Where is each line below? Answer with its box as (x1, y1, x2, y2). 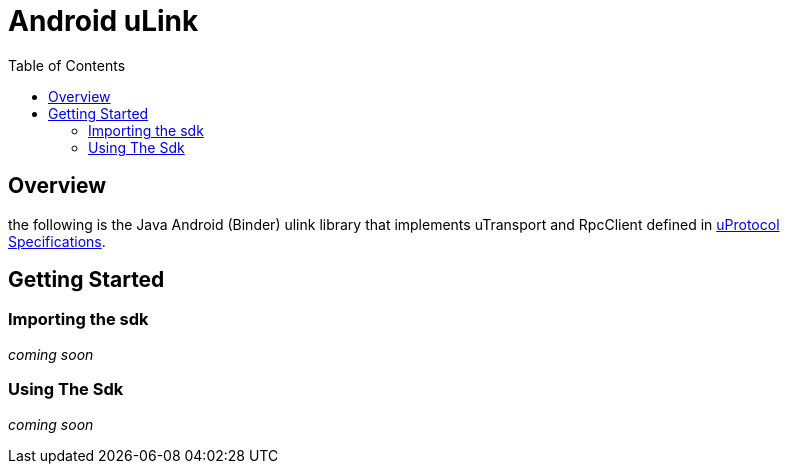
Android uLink (8, 4, 199, 38)
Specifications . (8, 232, 106, 250)
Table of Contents (8, 56, 126, 74)
